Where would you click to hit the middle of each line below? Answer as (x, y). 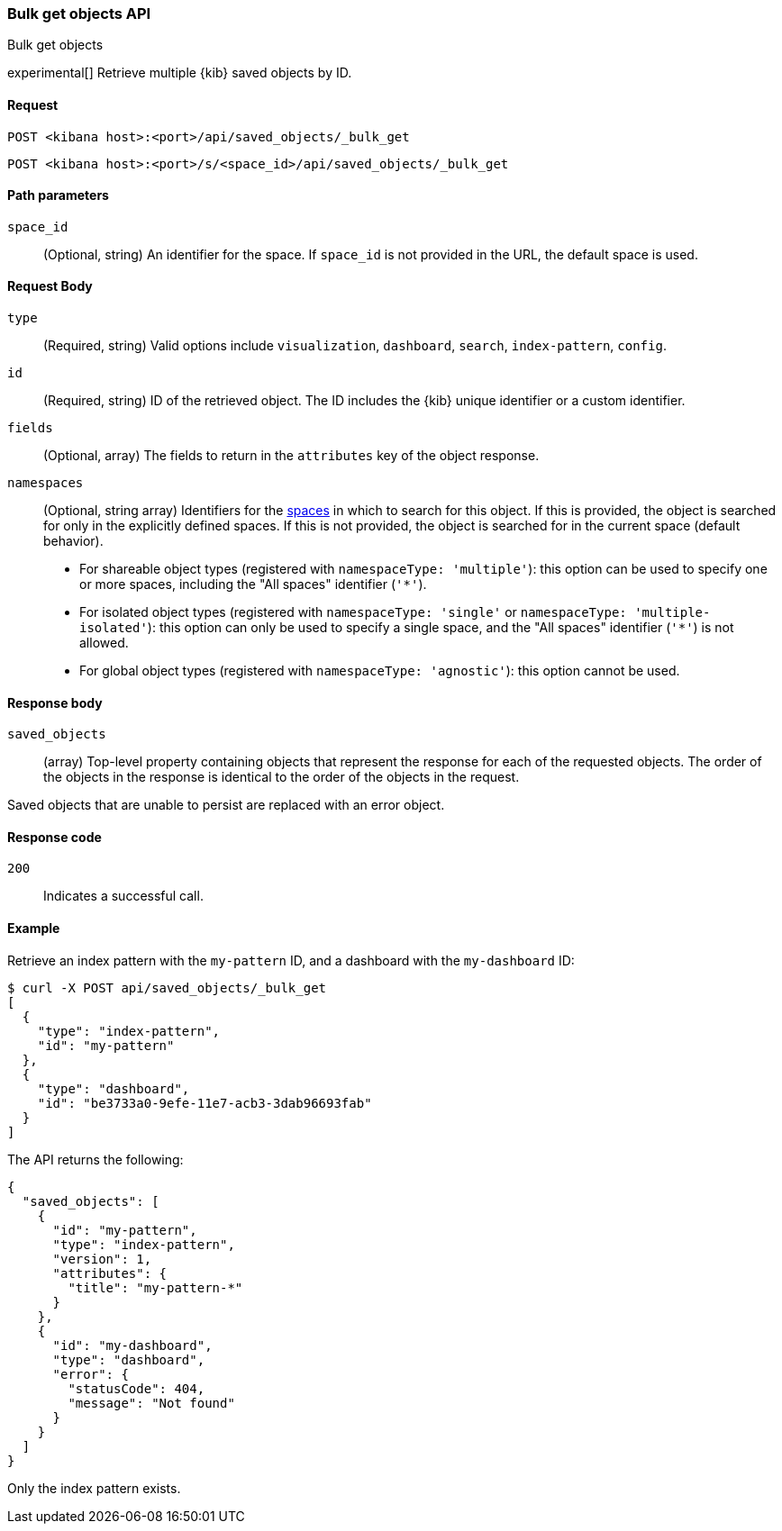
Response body (55, 702)
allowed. (104, 643)
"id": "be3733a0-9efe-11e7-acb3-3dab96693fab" (205, 1103)
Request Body (50, 286)
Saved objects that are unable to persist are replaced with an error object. (226, 805)
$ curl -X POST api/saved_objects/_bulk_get (167, 987)
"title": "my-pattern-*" (155, 1287)
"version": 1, (102, 1259)
